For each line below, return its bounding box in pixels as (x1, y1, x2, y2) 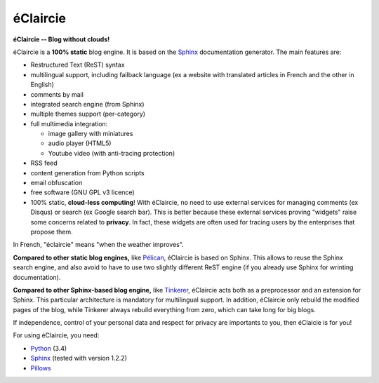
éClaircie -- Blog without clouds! (13, 35, 110, 43)
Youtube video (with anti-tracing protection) (48, 149, 175, 157)
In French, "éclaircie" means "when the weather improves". (13, 241, 184, 249)
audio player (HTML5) (48, 139, 112, 147)
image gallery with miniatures (48, 130, 133, 138)
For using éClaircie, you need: (13, 331, 100, 340)
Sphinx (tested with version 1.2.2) (30, 354, 128, 363)
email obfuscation (30, 179, 83, 187)
